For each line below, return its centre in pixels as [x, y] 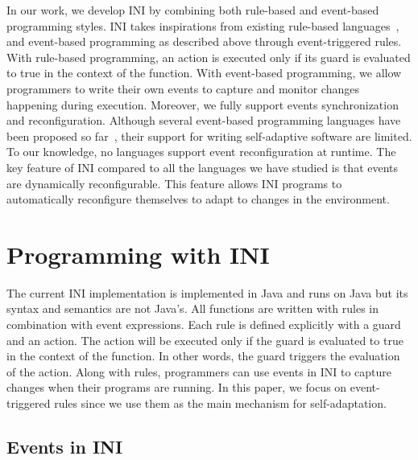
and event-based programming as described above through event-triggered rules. [204, 41]
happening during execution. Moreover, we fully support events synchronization [203, 104]
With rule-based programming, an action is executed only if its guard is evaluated [209, 57]
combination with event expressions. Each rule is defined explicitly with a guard [204, 324]
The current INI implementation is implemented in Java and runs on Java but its [207, 292]
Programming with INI [138, 254]
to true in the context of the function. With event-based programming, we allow [204, 73]
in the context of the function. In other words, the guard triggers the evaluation [203, 356]
